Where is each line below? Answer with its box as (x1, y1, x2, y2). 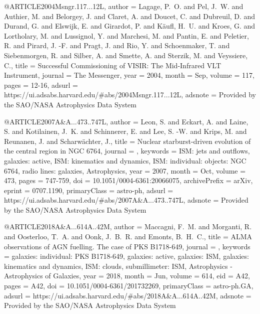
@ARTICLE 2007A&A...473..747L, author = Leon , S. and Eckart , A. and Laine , (4, 116, 248, 126)
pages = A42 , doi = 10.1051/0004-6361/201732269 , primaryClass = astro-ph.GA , (4, 280, 253, 291)
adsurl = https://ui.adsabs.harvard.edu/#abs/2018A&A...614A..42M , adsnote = (4, 290, 251, 300)
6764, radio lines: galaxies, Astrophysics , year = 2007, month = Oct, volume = (4, 165, 246, 176)
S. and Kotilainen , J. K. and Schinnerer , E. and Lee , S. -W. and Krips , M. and (4, 126, 247, 136)
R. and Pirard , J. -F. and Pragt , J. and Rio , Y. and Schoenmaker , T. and (4, 40, 230, 51)
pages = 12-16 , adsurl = (4, 79, 78, 90)
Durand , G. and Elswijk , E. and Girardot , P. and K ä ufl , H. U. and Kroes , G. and (4, 21, 255, 31)
